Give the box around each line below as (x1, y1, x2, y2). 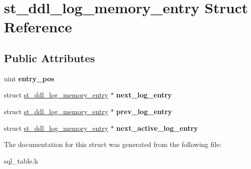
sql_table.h (4, 155, 38, 166)
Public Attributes (4, 50, 95, 65)
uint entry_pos (4, 73, 55, 83)
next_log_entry (116, 90, 172, 100)
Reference (4, 17, 72, 37)
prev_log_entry (116, 106, 172, 116)
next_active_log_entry (116, 122, 198, 133)
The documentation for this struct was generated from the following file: (4, 139, 222, 149)
